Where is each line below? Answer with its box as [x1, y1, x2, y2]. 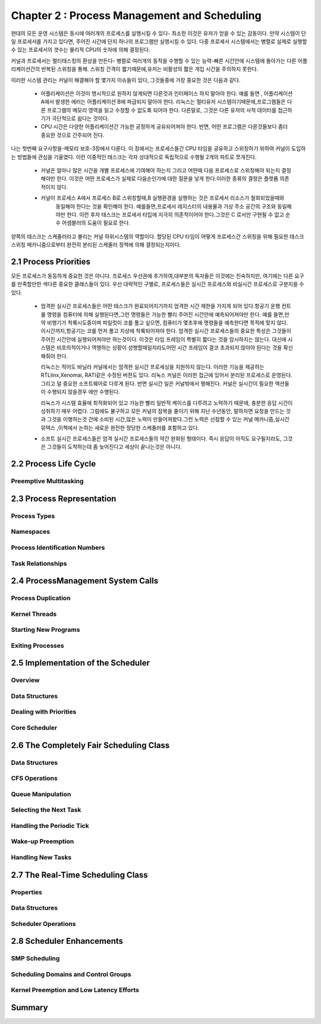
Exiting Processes [11, 641, 65, 650]
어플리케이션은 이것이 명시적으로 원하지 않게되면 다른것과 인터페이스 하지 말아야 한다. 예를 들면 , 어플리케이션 [40, 90, 293, 97]
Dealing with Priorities [11, 708, 77, 716]
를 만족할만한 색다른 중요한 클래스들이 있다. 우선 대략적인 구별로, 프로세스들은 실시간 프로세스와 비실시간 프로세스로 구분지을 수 [11, 281, 304, 288]
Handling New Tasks [11, 853, 72, 861]
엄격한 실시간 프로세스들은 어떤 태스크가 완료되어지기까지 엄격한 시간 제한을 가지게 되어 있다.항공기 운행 [40, 303, 281, 310]
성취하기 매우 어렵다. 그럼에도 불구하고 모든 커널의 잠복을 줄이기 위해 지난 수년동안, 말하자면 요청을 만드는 [40, 407, 285, 414]
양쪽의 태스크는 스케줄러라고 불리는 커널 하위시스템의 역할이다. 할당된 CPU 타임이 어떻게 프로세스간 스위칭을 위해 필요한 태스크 [11, 232, 304, 240]
